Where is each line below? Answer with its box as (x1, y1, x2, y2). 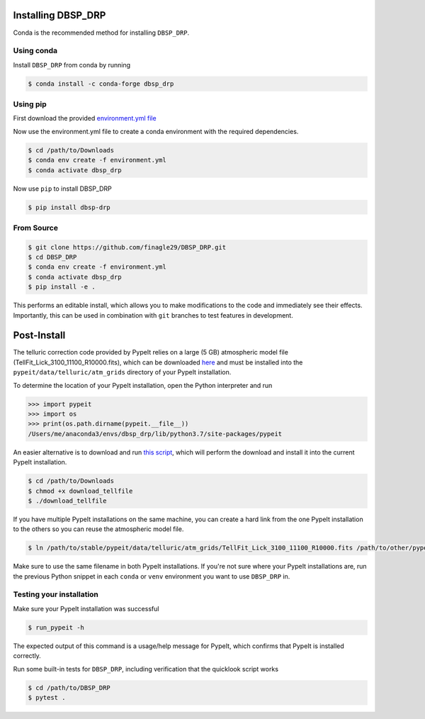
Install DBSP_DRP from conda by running (13, 60, 131, 69)
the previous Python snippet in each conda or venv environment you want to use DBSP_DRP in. (13, 572, 290, 581)
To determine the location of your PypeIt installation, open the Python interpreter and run (13, 381, 273, 389)
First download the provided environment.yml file (13, 114, 157, 123)
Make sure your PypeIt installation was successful (13, 604, 159, 613)
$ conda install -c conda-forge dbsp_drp (28, 79, 174, 88)
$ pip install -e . (28, 283, 96, 291)
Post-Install (13, 330, 66, 342)
